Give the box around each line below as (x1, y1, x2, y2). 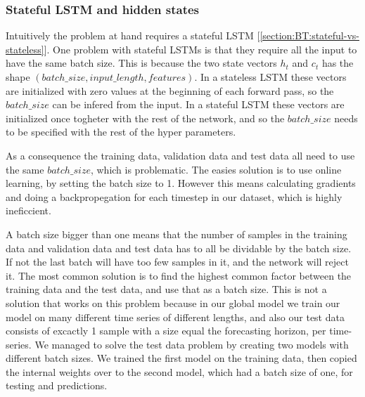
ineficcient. (6, 203, 51, 218)
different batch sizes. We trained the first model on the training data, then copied (6, 351, 357, 365)
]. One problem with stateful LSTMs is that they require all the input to (44, 41, 357, 56)
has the (321, 56, 354, 70)
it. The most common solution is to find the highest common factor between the (6, 268, 352, 282)
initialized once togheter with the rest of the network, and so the (6, 110, 285, 125)
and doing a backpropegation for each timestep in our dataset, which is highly (6, 189, 342, 204)
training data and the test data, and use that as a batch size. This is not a (6, 282, 327, 297)
